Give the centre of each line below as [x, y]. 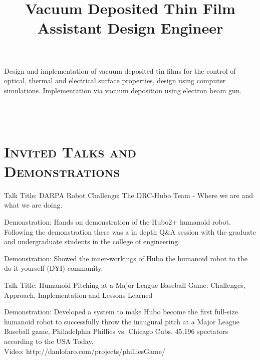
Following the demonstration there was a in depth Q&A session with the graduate [130, 231]
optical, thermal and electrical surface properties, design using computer [115, 80]
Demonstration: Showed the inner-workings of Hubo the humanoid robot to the [126, 258]
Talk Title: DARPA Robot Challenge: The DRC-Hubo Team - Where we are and [129, 195]
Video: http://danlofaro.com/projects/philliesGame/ [85, 351]
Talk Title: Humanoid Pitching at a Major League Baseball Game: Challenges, [125, 285]
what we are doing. [33, 205]
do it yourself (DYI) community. [54, 268]
